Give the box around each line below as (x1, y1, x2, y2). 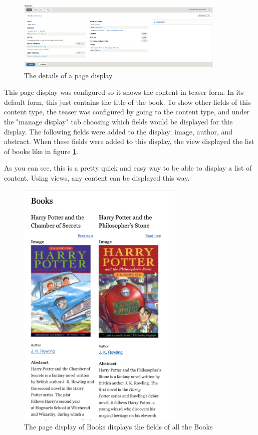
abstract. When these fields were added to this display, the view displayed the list (4, 136, 254, 147)
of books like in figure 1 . (4, 146, 78, 156)
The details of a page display (24, 70, 113, 80)
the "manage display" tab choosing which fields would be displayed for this (4, 116, 233, 127)
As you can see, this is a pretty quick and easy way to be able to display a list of (4, 163, 252, 173)
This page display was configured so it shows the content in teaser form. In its (4, 87, 244, 97)
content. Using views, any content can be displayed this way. (4, 173, 190, 183)
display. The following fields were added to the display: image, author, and (4, 126, 233, 136)
